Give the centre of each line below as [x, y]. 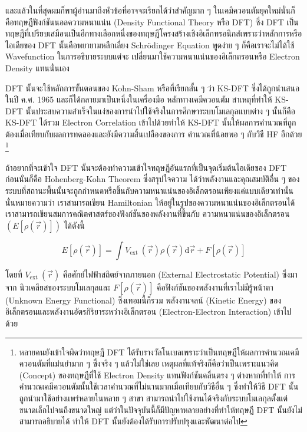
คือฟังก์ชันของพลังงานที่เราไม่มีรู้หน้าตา [215, 287]
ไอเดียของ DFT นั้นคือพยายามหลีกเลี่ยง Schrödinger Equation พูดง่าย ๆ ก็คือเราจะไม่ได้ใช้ [150, 44]
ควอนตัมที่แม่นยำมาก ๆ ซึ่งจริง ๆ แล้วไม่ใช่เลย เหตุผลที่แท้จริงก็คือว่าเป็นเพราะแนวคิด [149, 363]
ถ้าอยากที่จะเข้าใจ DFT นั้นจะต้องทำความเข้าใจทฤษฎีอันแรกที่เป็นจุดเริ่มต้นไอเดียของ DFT [146, 167]
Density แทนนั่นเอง [37, 67]
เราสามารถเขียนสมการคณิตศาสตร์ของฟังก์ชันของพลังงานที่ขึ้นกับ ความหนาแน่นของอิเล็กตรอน [148, 214]
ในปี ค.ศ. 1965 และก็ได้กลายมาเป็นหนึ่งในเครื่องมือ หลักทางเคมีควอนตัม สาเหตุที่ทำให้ [139, 99]
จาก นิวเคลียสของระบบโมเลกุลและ [58, 287]
